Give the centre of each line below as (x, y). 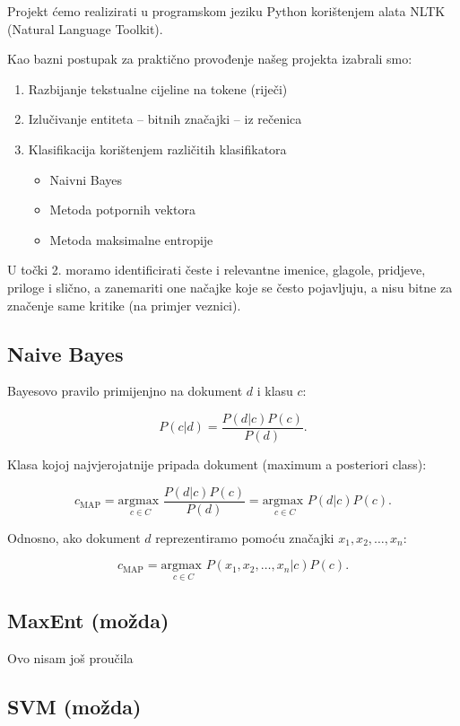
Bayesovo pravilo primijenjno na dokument (125, 391)
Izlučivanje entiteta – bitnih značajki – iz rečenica (165, 119)
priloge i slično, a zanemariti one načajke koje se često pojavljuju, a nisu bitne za (230, 287)
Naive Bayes (65, 353)
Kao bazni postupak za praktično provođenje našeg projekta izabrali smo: (210, 59)
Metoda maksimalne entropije (131, 239)
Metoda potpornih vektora (122, 210)
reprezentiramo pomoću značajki (245, 537)
